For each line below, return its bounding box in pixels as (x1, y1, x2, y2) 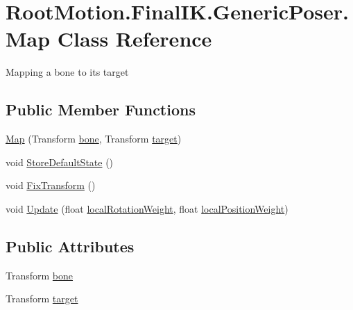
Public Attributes (6, 235, 135, 256)
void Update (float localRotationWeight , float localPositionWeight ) (6, 201, 289, 215)
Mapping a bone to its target (6, 65, 129, 79)
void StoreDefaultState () (6, 154, 114, 169)
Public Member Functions (6, 99, 196, 120)
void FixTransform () (6, 178, 96, 193)
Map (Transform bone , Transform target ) (6, 131, 182, 146)
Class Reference (57, 24, 212, 53)
